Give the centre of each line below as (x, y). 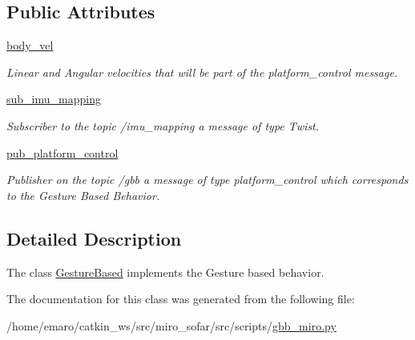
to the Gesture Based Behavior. (83, 195)
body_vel (30, 45)
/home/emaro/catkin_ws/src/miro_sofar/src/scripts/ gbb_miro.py (171, 325)
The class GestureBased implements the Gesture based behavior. (165, 272)
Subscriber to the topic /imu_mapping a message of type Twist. (163, 125)
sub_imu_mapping (54, 99)
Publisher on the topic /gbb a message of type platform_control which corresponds (207, 180)
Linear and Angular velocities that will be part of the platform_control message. (202, 72)
